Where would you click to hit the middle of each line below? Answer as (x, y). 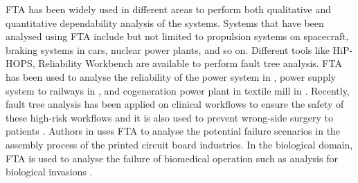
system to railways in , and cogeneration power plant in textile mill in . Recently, (178, 90)
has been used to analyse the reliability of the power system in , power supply (171, 76)
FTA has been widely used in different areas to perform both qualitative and (168, 9)
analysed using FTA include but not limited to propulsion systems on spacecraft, (177, 36)
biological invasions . (49, 172)
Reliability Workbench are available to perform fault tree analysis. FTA (190, 63)
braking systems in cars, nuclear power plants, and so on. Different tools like (168, 49)
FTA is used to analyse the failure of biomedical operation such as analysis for (172, 158)
